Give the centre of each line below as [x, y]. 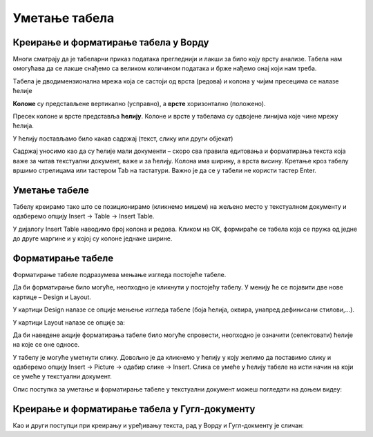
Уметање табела [64, 18]
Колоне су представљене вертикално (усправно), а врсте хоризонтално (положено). [139, 103]
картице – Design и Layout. [52, 297]
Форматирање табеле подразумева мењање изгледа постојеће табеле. [119, 274]
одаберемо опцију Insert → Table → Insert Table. [84, 216]
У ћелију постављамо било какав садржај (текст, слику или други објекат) [123, 139]
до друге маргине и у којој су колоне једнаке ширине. [93, 238]
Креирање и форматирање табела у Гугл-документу [134, 409]
